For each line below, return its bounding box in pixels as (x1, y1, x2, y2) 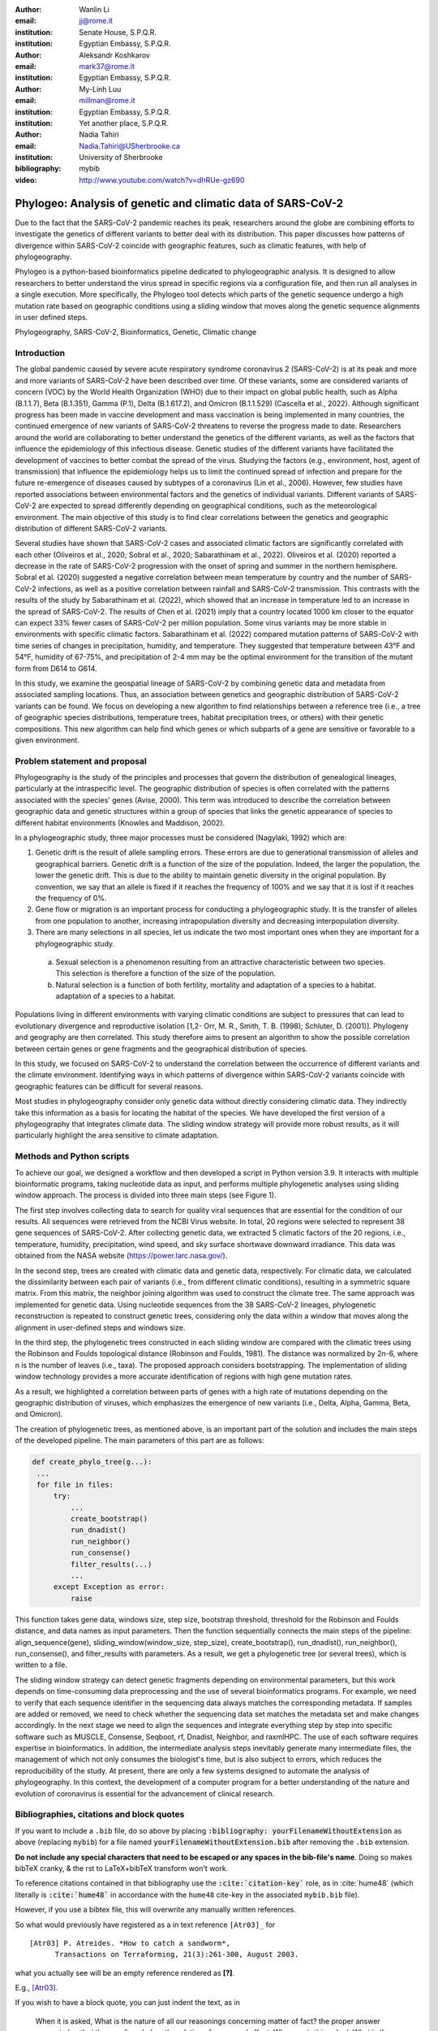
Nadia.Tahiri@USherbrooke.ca (79, 141, 180, 150)
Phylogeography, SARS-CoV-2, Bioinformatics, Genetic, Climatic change (15, 327, 257, 337)
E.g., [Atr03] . (15, 1983, 58, 1993)
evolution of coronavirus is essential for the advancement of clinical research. (15, 1788, 275, 1799)
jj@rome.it (79, 16, 114, 26)
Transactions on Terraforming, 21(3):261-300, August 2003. (54, 1950, 299, 1960)
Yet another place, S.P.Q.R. (79, 118, 169, 128)
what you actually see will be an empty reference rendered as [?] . (15, 1968, 235, 1977)
